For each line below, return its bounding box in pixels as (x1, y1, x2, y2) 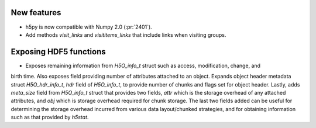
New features (11, 8, 61, 18)
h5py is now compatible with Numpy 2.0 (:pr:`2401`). (25, 23, 152, 30)
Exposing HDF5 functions (11, 47, 106, 57)
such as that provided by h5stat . (11, 114, 89, 121)
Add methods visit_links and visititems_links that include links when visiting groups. (25, 31, 226, 38)
